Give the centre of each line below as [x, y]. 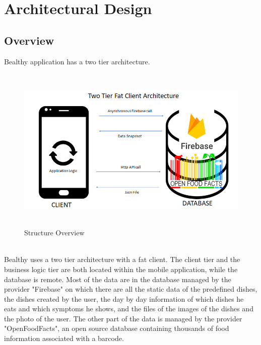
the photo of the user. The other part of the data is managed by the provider [123, 318]
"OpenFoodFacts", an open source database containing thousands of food [117, 328]
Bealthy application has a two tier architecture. [77, 61]
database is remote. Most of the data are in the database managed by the [118, 279]
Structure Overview [54, 233]
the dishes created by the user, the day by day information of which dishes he [124, 298]
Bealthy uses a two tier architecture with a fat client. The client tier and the [122, 259]
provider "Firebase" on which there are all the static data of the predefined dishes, [131, 289]
